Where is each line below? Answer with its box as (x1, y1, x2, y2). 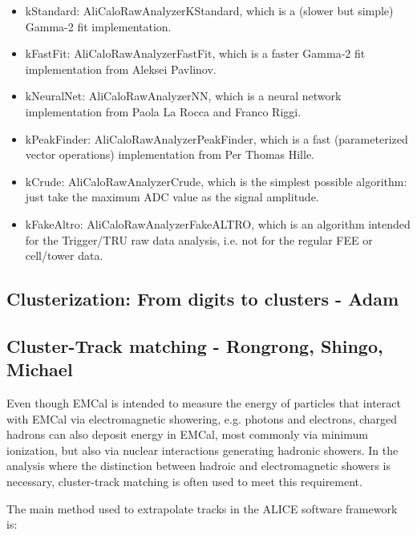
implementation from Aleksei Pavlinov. (25, 60, 217, 77)
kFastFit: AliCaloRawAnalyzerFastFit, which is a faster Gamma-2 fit (25, 45, 366, 62)
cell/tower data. (25, 247, 103, 264)
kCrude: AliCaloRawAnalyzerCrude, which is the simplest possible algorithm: (25, 172, 407, 189)
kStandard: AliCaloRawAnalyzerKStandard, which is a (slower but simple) (25, 2, 394, 18)
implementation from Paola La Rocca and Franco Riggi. (25, 103, 302, 120)
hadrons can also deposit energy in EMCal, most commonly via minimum (6, 426, 368, 443)
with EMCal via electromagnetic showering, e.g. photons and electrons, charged (6, 410, 398, 427)
